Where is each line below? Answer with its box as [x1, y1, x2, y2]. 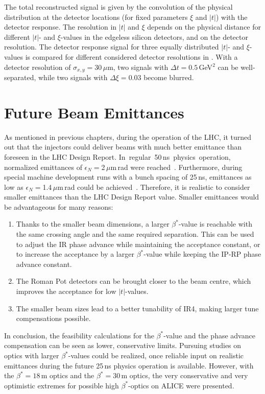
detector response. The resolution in [4, 21, 117, 32]
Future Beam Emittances [4, 102, 184, 122]
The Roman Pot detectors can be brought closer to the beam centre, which [16, 276, 251, 286]
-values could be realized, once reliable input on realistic [68, 350, 244, 361]
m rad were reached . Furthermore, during [110, 161, 243, 172]
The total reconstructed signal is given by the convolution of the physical [4, 2, 233, 12]
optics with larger [4, 350, 59, 361]
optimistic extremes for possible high [4, 380, 119, 390]
